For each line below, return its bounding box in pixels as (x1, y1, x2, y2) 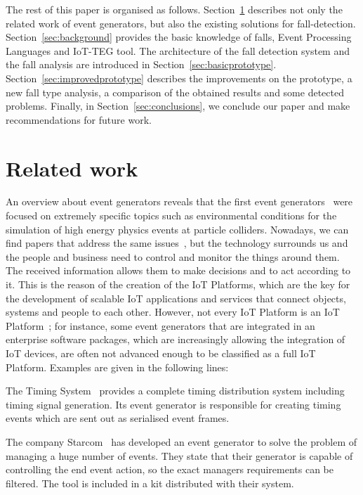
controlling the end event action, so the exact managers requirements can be (6, 462, 334, 477)
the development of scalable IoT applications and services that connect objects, (6, 290, 346, 305)
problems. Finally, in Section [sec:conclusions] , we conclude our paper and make (6, 98, 350, 113)
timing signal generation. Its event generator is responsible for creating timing (6, 397, 341, 411)
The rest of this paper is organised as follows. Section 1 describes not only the (6, 2, 343, 16)
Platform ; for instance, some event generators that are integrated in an (6, 318, 315, 333)
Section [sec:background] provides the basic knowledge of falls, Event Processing (6, 30, 352, 44)
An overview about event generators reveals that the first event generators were (6, 194, 353, 209)
